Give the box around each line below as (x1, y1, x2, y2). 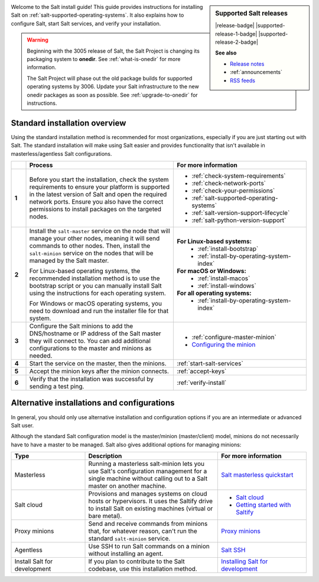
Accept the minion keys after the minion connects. (29, 367, 170, 375)
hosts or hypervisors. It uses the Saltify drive (88, 497, 213, 506)
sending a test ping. (29, 382, 84, 390)
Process (29, 160, 53, 169)
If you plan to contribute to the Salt (88, 557, 185, 565)
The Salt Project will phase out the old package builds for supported (27, 75, 193, 82)
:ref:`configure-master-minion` (191, 333, 277, 341)
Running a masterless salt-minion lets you (88, 459, 205, 468)
